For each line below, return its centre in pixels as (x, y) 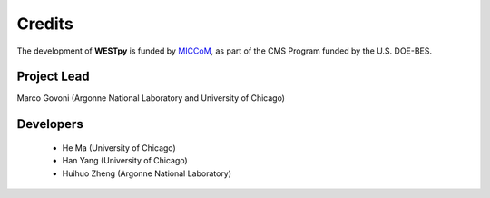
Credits (45, 24)
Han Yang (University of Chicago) (125, 161)
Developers (50, 124)
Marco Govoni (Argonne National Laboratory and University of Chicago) (151, 98)
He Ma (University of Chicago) (119, 148)
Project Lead (53, 77)
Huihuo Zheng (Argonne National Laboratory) (147, 173)
